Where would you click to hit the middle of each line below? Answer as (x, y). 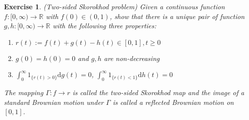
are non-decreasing (132, 58)
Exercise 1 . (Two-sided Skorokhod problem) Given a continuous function (114, 6)
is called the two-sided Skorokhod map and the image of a (158, 92)
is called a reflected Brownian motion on (173, 102)
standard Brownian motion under (54, 102)
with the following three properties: (104, 26)
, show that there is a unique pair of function (177, 16)
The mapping (24, 92)
